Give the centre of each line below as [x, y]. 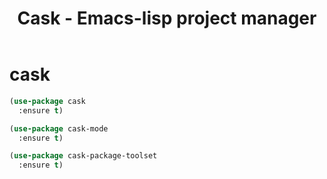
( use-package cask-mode [59, 128]
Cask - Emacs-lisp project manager [167, 18]
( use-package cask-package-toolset [83, 156]
